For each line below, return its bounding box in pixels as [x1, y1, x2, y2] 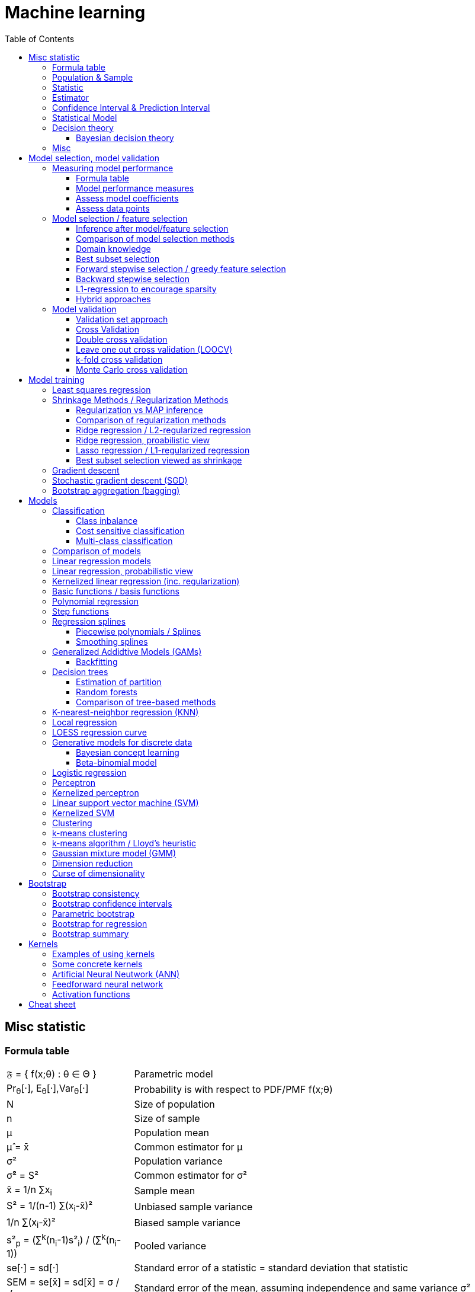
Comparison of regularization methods [76, 414, 226, 425]
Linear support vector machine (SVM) [52, 797, 199, 808]
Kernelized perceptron [52, 787, 139, 798]
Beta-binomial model [76, 757, 157, 767]
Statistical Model [52, 112, 117, 123]
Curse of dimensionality [52, 868, 145, 878]
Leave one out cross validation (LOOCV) [76, 344, 233, 354]
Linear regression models [52, 555, 151, 566]
